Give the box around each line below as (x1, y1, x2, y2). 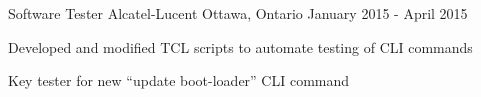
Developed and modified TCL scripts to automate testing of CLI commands (8, 36, 473, 57)
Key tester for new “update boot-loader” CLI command (8, 70, 350, 91)
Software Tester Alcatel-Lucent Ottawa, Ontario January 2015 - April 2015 (8, 3, 468, 23)
